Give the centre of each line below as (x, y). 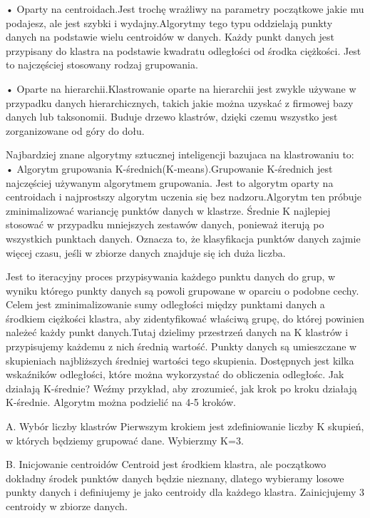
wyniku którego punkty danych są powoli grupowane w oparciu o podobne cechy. (183, 290)
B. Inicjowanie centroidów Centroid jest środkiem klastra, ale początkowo (166, 464)
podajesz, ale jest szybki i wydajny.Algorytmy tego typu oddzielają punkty (169, 22)
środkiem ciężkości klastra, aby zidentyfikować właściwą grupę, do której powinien (185, 318)
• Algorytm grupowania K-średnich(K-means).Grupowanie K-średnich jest (169, 168)
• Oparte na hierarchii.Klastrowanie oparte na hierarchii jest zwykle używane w (181, 88)
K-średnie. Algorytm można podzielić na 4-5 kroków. (121, 402)
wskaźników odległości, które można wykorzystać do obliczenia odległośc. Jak (175, 374)
